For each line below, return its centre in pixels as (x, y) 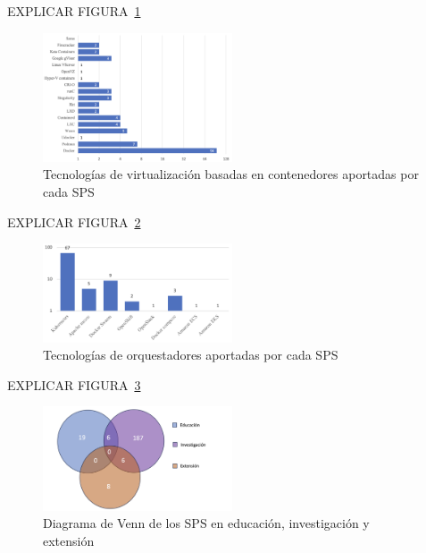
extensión (69, 540)
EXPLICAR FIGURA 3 (74, 384)
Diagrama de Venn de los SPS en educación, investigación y (206, 523)
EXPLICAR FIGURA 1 (74, 11)
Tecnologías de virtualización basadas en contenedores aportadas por (231, 174)
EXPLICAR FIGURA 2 (74, 221)
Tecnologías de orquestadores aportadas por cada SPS (191, 355)
